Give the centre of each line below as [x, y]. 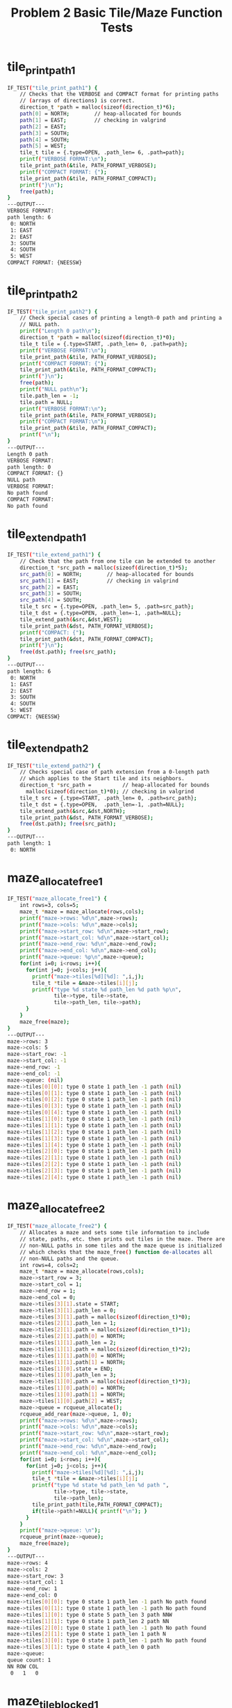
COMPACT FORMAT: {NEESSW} [44, 263]
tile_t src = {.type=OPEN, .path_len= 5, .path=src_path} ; [107, 607]
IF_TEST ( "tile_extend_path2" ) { [54, 766]
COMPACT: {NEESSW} [34, 717]
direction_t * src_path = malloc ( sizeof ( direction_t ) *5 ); [104, 568]
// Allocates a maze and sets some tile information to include [115, 1233]
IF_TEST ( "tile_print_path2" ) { [52, 311]
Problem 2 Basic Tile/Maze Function [117, 13]
